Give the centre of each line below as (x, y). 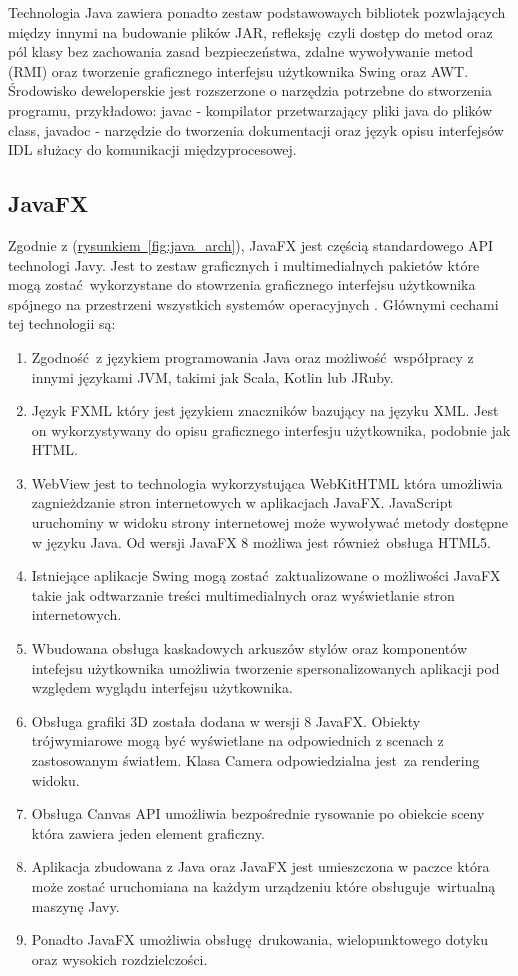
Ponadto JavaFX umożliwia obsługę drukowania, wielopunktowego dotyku (259, 939)
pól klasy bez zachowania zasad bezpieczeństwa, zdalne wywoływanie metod (240, 51)
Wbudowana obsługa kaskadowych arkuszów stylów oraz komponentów (249, 648)
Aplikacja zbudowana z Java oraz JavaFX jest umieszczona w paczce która (260, 866)
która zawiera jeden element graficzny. (148, 832)
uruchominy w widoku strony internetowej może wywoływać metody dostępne (270, 522)
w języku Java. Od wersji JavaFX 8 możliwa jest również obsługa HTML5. (261, 541)
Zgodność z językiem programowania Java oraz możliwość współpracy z (252, 356)
